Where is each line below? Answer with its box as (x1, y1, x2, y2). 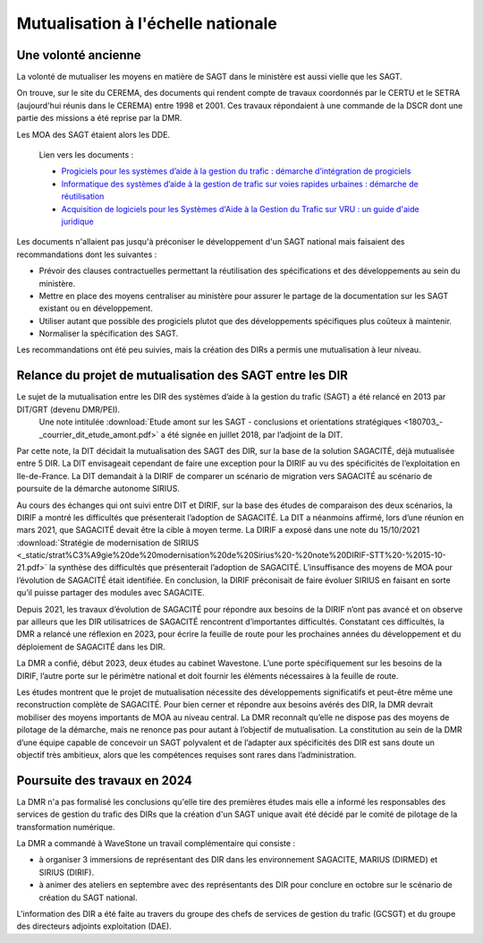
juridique (61, 216, 94, 227)
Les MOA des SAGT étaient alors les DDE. (16, 129, 170, 140)
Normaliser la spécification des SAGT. (38, 328, 179, 339)
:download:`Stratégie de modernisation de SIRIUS (16, 537, 199, 548)
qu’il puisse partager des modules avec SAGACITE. (16, 587, 205, 598)
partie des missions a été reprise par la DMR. (16, 113, 182, 124)
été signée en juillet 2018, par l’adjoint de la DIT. (166, 429, 343, 440)
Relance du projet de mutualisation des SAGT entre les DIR (16, 368, 349, 383)
